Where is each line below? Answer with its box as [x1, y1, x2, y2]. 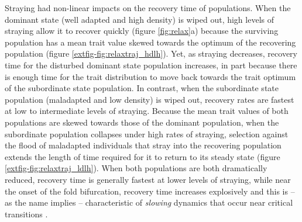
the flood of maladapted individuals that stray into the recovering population [5, 139, 282, 151]
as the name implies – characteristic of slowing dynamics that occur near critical [5, 196, 293, 209]
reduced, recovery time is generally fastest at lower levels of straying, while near [5, 173, 291, 185]
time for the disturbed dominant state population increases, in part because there [5, 58, 297, 71]
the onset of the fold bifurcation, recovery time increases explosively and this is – [5, 185, 295, 197]
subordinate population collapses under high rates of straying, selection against [5, 127, 289, 140]
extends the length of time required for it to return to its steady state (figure [5, 150, 280, 162]
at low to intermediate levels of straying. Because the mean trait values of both [5, 105, 289, 117]
